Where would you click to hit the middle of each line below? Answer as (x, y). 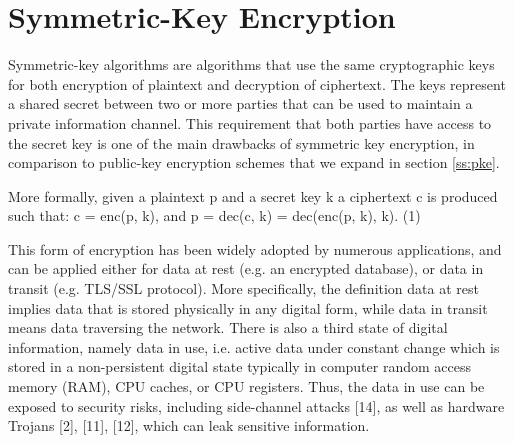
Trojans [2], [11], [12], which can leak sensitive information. (189, 425)
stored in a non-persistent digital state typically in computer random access (239, 366)
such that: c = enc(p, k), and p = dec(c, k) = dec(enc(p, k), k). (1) (214, 215)
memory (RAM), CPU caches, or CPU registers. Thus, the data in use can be (246, 386)
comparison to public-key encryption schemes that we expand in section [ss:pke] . (254, 162)
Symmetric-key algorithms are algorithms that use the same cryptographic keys (251, 64)
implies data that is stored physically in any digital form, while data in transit (248, 307)
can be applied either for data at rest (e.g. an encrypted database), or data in (246, 268)
